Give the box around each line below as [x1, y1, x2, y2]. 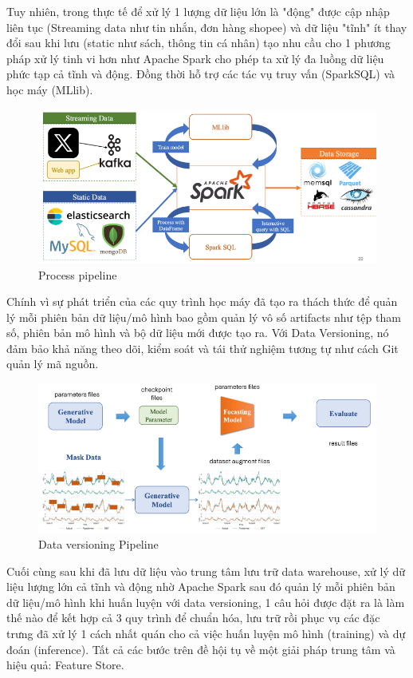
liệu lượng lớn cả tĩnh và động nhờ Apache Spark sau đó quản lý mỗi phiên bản [6, 578, 395, 595]
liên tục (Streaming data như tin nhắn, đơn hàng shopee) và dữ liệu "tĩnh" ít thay [6, 18, 407, 35]
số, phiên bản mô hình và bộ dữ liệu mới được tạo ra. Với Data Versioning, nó [6, 324, 389, 341]
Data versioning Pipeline [38, 536, 159, 553]
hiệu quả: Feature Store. [6, 656, 124, 673]
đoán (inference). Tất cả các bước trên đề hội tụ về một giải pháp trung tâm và [6, 640, 395, 657]
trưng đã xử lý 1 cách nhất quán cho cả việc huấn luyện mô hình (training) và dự [6, 625, 406, 641]
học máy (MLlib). [6, 81, 93, 97]
